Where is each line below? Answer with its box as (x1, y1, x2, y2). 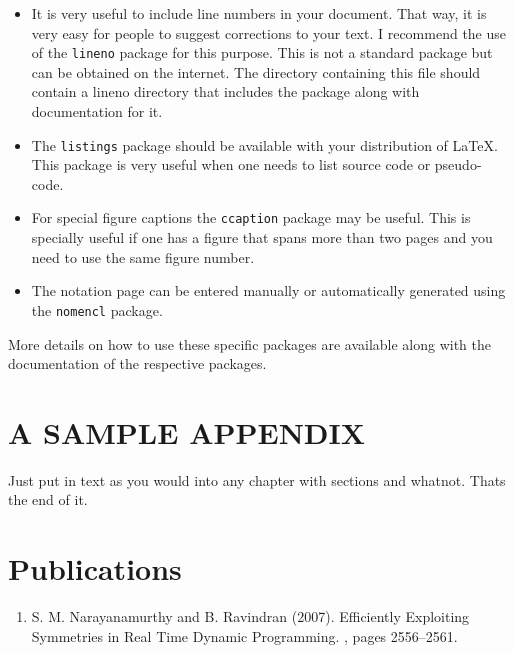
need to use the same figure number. (31, 246, 255, 267)
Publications (8, 548, 182, 589)
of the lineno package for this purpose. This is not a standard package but (31, 42, 493, 63)
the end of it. (8, 489, 88, 510)
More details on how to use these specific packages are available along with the (8, 333, 492, 354)
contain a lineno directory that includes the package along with (31, 81, 420, 102)
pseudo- (434, 154, 482, 175)
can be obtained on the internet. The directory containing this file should (31, 61, 481, 82)
